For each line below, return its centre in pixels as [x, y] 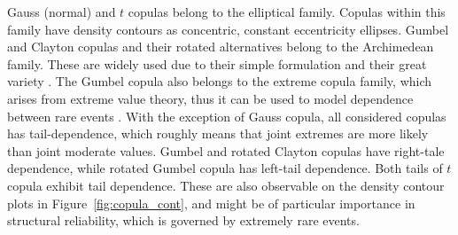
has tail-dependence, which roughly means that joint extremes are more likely [218, 133]
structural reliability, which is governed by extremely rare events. [183, 220]
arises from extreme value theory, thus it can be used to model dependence [210, 98]
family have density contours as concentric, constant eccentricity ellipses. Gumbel [228, 29]
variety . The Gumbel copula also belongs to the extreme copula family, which [220, 81]
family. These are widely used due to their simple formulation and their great [217, 63]
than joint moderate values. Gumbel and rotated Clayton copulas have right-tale [226, 150]
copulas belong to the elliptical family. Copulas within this [287, 12]
